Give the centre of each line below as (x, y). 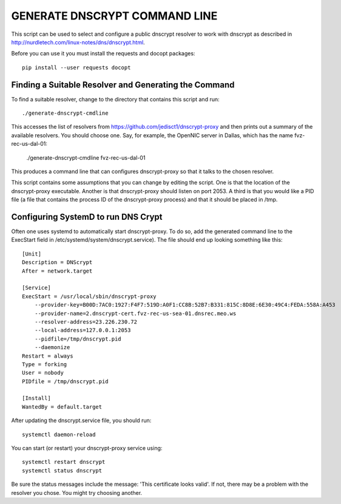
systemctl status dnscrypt (62, 470)
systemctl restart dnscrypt (64, 462)
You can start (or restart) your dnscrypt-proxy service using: (87, 448)
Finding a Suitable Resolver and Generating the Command (123, 85)
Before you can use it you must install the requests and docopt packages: (103, 53)
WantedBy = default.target (62, 407)
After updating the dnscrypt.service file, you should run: (81, 421)
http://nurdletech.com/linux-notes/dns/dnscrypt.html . (78, 42)
